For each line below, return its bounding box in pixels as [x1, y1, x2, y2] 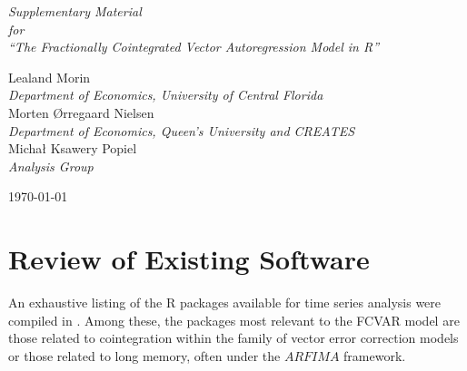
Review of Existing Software [8, 240, 370, 278]
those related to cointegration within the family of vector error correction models [8, 328, 459, 347]
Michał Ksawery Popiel [8, 139, 137, 158]
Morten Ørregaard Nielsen [8, 103, 154, 122]
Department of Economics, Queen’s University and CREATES [8, 121, 355, 140]
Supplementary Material [8, 2, 142, 20]
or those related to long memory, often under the [8, 346, 281, 365]
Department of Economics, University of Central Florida [8, 85, 323, 104]
